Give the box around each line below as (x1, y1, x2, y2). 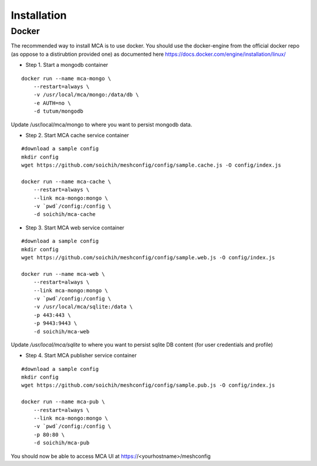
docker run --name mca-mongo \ (21, 75, 112, 82)
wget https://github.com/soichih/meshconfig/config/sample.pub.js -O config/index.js (21, 382, 275, 389)
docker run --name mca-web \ (21, 271, 105, 277)
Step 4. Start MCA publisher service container (25, 352, 137, 359)
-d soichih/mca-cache (33, 211, 96, 218)
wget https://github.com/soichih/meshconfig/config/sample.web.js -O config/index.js (21, 254, 275, 261)
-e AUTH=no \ (33, 100, 71, 106)
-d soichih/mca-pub (33, 440, 90, 446)
